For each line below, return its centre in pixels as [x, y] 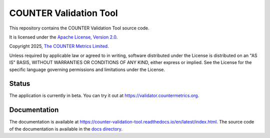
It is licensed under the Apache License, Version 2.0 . [63, 37]
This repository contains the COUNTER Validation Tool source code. [79, 28]
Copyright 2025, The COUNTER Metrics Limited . [59, 46]
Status [20, 84]
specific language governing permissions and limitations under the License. [87, 69]
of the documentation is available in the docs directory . [66, 129]
